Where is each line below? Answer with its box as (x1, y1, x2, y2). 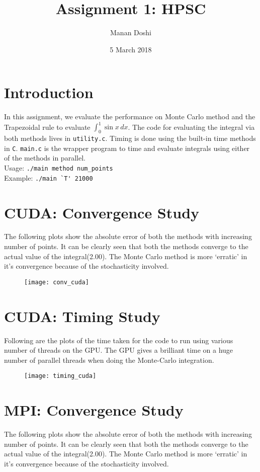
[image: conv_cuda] (24, 278, 89, 286)
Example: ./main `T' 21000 (4, 172, 93, 183)
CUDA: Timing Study (4, 305, 160, 326)
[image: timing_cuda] (24, 372, 97, 380)
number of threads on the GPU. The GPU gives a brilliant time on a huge (4, 345, 233, 355)
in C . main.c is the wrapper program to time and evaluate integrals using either (4, 142, 250, 153)
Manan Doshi (110, 27, 151, 38)
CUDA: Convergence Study (4, 202, 200, 222)
